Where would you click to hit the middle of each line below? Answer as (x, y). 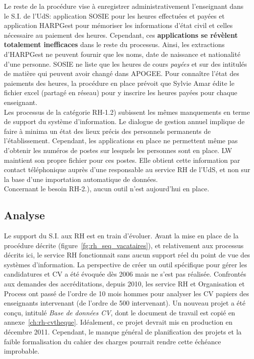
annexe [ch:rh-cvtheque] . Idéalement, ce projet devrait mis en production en (118, 322)
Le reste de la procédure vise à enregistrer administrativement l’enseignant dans (124, 6)
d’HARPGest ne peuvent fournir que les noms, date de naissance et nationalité (122, 54)
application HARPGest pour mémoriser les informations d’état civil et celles (118, 25)
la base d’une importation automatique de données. (81, 179)
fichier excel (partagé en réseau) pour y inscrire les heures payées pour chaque (121, 92)
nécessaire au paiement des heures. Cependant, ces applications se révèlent (121, 35)
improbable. (22, 351)
